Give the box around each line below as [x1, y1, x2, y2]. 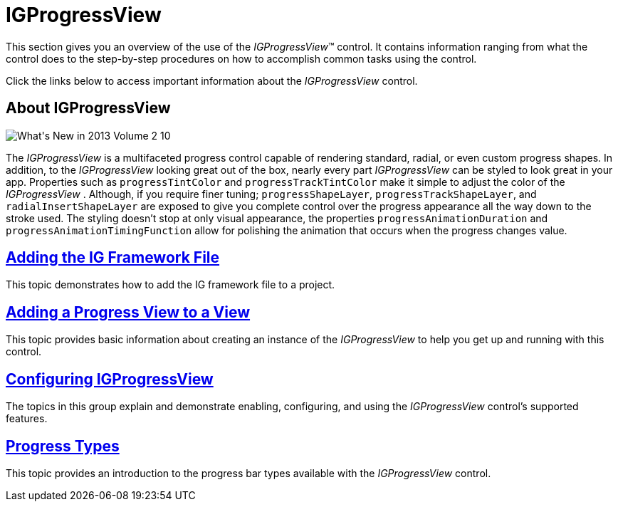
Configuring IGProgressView [6, 370, 214, 388]
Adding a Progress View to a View [6, 303, 251, 321]
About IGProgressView [6, 99, 171, 117]
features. [6, 412, 48, 425]
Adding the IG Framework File [6, 249, 220, 267]
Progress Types [6, 437, 120, 455]
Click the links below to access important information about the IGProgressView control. [6, 74, 418, 87]
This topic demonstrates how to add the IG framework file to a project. [6, 278, 335, 291]
